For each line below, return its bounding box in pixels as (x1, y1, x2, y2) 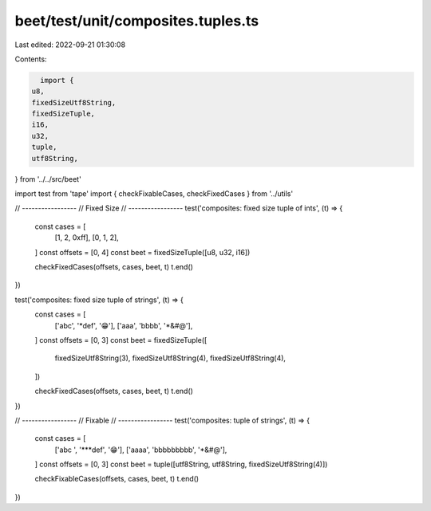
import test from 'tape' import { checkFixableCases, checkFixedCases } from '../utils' (14, 189, 294, 199)
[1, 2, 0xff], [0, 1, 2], (54, 233, 119, 242)
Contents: (14, 54, 47, 64)
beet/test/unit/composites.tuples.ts (14, 12, 259, 29)
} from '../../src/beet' (14, 174, 81, 183)
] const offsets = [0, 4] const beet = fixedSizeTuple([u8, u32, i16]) (34, 247, 251, 257)
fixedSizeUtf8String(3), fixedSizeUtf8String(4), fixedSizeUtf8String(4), (54, 353, 287, 363)
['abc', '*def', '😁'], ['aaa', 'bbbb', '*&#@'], (54, 320, 193, 330)
